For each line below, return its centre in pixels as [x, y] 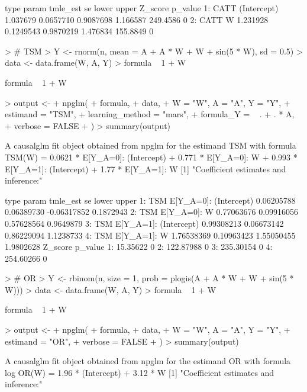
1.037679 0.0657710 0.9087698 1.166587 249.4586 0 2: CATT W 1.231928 [137, 19]
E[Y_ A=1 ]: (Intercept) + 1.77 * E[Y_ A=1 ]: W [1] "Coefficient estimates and [146, 168]
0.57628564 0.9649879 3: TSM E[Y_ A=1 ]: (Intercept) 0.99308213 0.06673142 [144, 223]
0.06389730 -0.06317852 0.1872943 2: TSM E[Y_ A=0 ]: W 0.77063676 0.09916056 [152, 212]
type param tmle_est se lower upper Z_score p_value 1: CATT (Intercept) [142, 8]
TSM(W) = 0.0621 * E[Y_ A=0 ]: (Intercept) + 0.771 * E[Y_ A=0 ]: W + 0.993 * [151, 157]
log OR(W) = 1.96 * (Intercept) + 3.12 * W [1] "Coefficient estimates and [140, 372]
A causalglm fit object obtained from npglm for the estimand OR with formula [148, 361]
